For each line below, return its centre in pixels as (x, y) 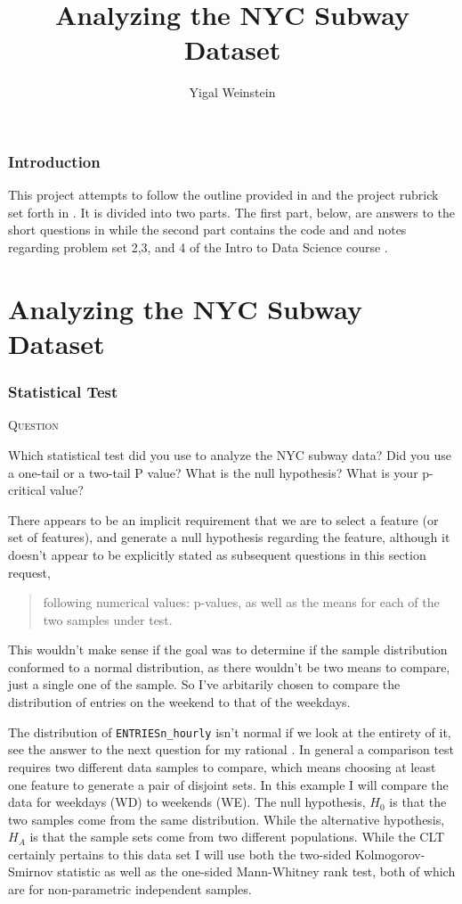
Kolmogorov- (390, 854)
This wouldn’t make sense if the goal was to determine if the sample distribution (228, 649)
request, (29, 572)
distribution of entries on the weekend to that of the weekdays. (179, 702)
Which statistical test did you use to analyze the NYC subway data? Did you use (230, 454)
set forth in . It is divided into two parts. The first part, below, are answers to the (231, 212)
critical (27, 490)
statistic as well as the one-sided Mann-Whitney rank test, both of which (256, 871)
